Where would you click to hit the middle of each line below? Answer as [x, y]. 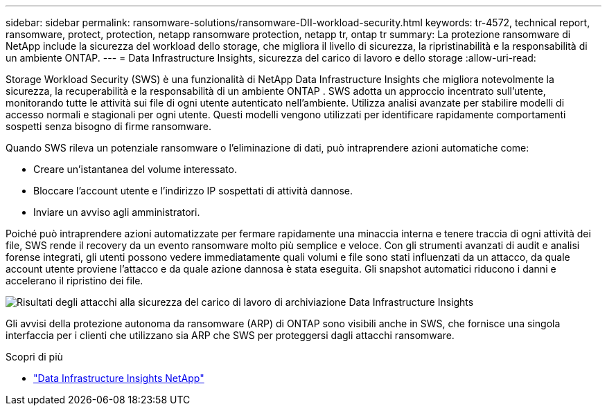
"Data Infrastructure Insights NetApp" [119, 378]
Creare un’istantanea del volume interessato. [135, 169]
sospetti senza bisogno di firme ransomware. [109, 126]
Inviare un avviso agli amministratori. [117, 212]
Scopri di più [34, 357]
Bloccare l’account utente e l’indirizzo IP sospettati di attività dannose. [193, 191]
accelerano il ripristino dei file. [74, 281]
